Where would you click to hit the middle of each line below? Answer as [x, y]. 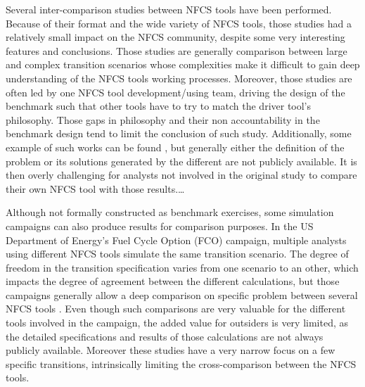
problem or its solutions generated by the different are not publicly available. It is [181, 161]
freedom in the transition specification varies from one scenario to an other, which [182, 267]
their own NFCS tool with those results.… [95, 188]
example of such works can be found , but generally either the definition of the [175, 147]
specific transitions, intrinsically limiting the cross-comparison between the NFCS [181, 363]
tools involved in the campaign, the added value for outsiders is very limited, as [177, 323]
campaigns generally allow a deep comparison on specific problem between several [182, 294]
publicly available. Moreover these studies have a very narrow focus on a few [171, 350]
